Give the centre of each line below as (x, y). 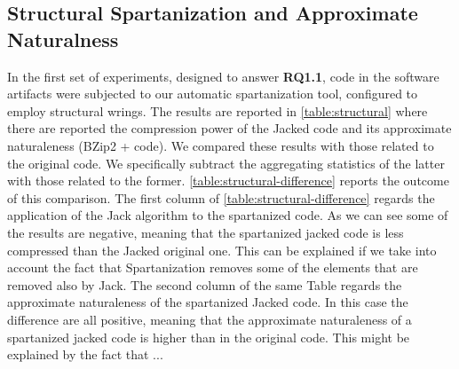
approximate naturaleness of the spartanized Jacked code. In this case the (208, 302)
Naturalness (63, 39)
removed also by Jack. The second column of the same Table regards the (205, 284)
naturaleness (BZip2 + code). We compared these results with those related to (221, 145)
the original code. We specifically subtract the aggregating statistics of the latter (226, 163)
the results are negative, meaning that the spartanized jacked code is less (206, 232)
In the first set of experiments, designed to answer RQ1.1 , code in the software (223, 76)
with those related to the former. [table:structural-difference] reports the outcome (228, 181)
